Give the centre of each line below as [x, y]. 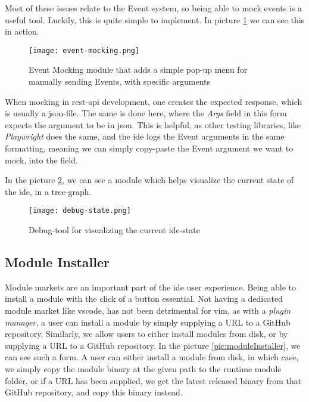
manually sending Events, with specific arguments [120, 81]
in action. [22, 31]
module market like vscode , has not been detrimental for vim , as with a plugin [148, 310]
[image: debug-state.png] [80, 211]
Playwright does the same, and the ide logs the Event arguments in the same [145, 136]
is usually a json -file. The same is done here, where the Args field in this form [146, 113]
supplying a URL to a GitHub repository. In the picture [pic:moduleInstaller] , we [153, 345]
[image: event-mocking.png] [84, 50]
